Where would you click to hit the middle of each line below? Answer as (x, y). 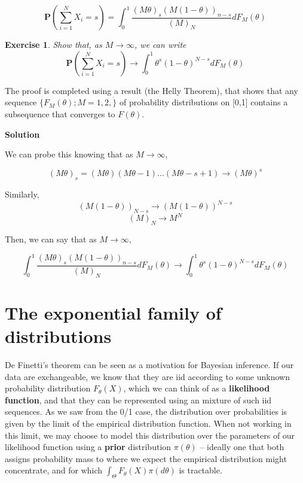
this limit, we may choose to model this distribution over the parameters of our (150, 435)
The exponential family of (113, 312)
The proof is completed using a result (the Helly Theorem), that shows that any (151, 90)
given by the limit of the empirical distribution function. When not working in (148, 423)
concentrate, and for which (54, 470)
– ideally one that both (242, 447)
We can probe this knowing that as (69, 154)
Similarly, (22, 194)
